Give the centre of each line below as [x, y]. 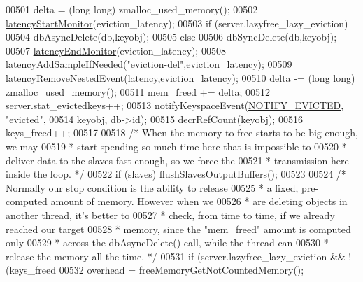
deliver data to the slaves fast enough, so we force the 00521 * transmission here [177, 160]
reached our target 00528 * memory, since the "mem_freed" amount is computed [178, 228]
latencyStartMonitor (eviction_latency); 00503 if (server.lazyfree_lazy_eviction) [177, 23]
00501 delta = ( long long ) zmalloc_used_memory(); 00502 [132, 9]
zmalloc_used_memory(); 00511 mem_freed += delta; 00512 [138, 91]
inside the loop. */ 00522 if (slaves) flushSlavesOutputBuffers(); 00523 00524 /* [176, 174]
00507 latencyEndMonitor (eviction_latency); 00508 [116, 50]
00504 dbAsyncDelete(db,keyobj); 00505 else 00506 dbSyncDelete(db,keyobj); [171, 37]
